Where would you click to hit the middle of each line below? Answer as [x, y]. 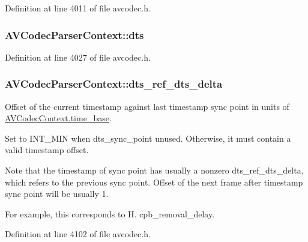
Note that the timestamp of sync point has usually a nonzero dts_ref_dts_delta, [154, 170]
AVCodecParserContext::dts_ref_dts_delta [114, 84]
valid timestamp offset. [47, 150]
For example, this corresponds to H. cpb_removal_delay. [110, 213]
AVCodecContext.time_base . [58, 118]
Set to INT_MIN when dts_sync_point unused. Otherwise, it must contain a [148, 138]
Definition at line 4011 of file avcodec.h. [78, 8]
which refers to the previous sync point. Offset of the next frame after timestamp [154, 182]
